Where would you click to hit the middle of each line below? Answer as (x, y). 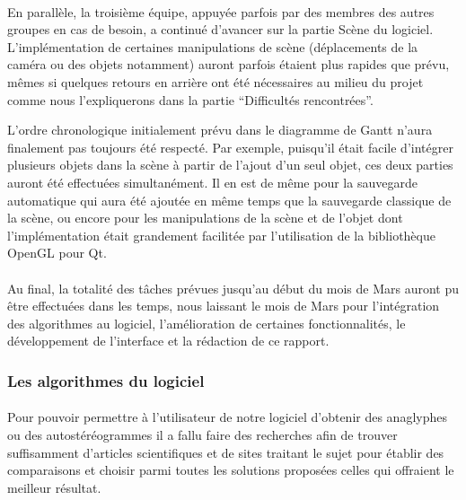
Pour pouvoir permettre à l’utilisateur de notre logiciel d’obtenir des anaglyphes (227, 417)
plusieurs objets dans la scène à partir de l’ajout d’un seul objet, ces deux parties (230, 165)
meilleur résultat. (54, 487)
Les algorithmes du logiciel (106, 380)
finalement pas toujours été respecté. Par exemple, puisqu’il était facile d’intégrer (230, 147)
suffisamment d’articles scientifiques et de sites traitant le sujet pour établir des (226, 452)
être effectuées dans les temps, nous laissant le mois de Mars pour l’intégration (224, 306)
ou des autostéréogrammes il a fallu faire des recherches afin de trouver (202, 434)
